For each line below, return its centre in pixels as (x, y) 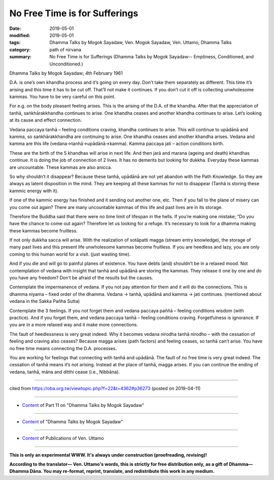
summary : (21, 57)
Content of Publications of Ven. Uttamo (63, 438)
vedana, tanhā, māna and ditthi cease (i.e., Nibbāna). (65, 372)
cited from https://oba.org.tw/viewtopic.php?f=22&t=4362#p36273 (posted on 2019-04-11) (105, 389)
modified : (20, 35)
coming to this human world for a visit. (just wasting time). (70, 254)
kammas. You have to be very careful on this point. (62, 97)
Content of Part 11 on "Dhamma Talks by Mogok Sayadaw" (83, 405)
